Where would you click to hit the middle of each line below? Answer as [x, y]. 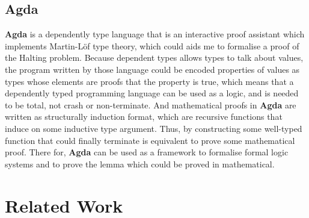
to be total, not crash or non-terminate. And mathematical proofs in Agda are [151, 104]
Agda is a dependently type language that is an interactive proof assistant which [155, 34]
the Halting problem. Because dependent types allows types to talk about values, [154, 58]
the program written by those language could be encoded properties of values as [152, 69]
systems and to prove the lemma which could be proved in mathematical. [140, 163]
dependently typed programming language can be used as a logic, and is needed [152, 93]
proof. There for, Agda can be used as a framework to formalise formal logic [147, 152]
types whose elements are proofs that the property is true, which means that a [149, 81]
